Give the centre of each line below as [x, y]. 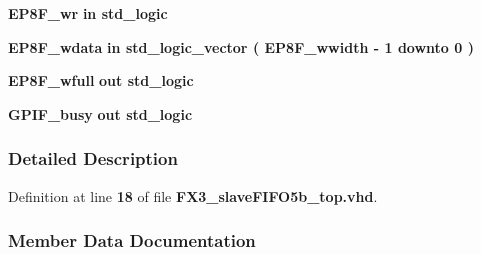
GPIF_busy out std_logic [100, 113]
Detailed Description [93, 158]
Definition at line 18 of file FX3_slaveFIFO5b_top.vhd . [193, 195]
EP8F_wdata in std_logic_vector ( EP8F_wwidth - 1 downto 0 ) [241, 46]
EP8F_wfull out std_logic [101, 80]
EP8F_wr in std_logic [88, 13]
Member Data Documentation [132, 240]
